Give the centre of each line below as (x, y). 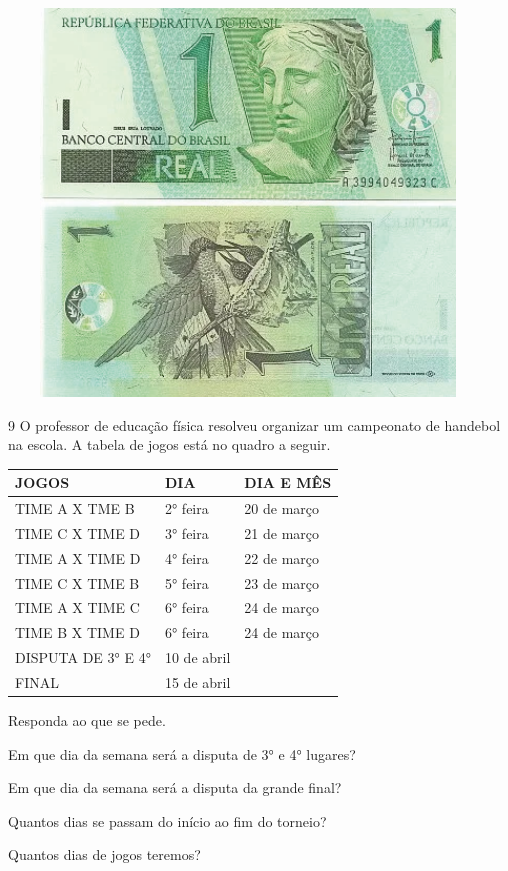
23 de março (282, 582)
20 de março (282, 508)
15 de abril (197, 682)
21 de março (282, 532)
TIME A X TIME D (78, 557)
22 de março (282, 557)
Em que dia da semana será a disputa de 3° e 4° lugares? (182, 753)
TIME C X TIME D (78, 532)
